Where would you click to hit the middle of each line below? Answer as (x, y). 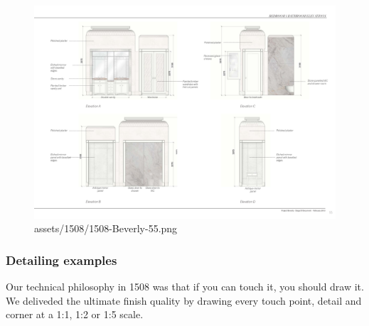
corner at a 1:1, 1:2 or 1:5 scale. (75, 314)
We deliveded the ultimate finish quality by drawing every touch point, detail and (184, 300)
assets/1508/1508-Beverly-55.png (106, 228)
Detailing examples (61, 260)
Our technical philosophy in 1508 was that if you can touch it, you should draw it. (185, 287)
